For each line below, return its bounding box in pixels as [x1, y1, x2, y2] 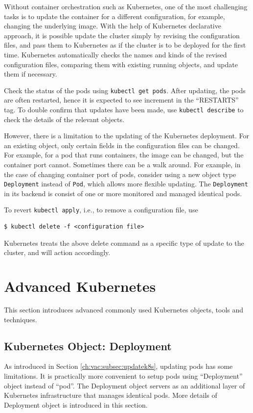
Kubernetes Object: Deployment [4, 338, 172, 353]
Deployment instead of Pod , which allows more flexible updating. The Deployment [4, 179, 248, 189]
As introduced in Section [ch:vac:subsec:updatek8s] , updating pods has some [4, 361, 233, 371]
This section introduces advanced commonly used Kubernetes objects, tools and [4, 305, 244, 315]
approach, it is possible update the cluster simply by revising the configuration [4, 30, 240, 40]
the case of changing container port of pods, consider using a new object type [4, 169, 236, 179]
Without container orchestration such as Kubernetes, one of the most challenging [4, 1, 248, 11]
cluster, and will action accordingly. [4, 247, 111, 258]
